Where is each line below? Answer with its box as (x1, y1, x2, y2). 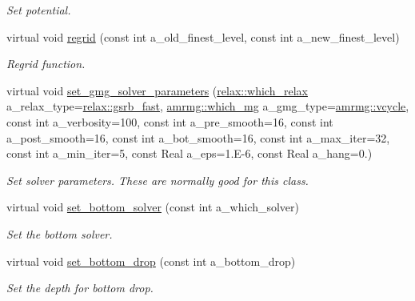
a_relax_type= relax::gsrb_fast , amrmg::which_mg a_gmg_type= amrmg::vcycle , (6, 98, 409, 114)
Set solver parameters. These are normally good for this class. (6, 171, 309, 188)
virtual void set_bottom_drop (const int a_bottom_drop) (6, 252, 296, 269)
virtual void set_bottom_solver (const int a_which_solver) (6, 199, 300, 215)
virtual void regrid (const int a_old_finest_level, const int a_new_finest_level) (6, 28, 400, 45)
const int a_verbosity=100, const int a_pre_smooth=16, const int (6, 113, 333, 130)
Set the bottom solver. (6, 225, 113, 242)
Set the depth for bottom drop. (6, 279, 154, 296)
